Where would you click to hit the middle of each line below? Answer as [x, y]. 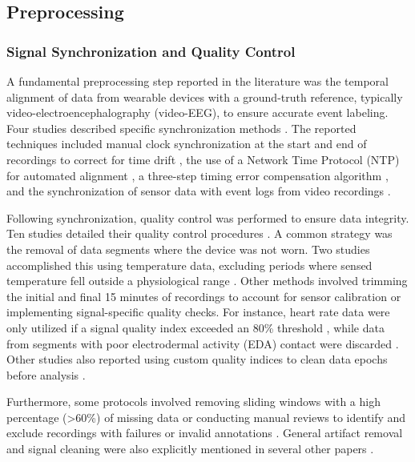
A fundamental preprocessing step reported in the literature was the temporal [197, 81]
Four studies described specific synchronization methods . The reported [181, 128]
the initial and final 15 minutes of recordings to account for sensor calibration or [204, 296]
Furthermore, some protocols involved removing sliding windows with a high [193, 402]
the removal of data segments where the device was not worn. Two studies [188, 249]
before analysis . [46, 374]
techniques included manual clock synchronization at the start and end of [187, 144]
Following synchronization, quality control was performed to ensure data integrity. [208, 217]
